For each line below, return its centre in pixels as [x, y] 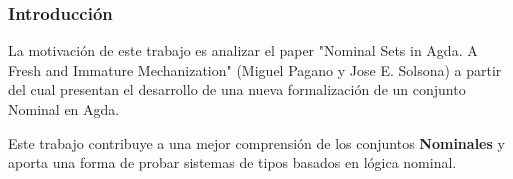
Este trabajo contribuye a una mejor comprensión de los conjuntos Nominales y [256, 142]
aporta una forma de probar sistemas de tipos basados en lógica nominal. [232, 162]
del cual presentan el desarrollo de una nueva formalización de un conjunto [237, 89]
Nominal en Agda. [64, 109]
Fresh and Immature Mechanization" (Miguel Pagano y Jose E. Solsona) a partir [255, 69]
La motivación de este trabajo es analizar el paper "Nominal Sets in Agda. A [243, 50]
